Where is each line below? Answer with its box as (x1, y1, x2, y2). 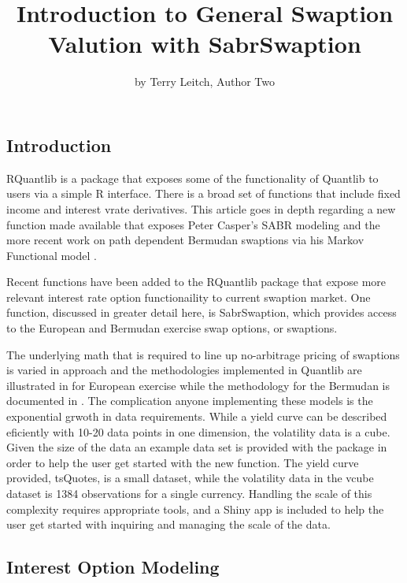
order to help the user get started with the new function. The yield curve (6, 454, 359, 470)
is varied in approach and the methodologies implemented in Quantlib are (6, 362, 362, 378)
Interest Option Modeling (6, 555, 220, 579)
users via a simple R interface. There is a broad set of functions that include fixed (6, 185, 401, 202)
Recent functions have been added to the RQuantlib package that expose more (6, 273, 387, 290)
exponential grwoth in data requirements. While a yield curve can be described (6, 408, 387, 425)
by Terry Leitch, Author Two (134, 73, 276, 90)
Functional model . (6, 247, 97, 263)
